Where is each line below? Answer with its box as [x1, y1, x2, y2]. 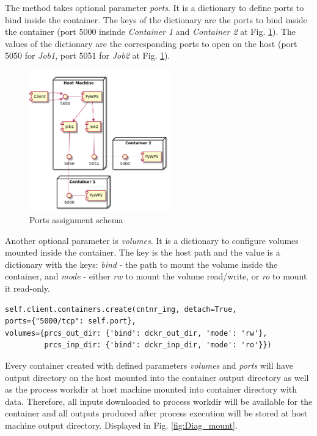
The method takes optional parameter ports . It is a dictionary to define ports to [5, 1, 304, 13]
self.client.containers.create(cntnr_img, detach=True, [5, 305, 237, 314]
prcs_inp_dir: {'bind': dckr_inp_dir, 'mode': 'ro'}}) [44, 341, 272, 350]
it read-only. [5, 281, 50, 294]
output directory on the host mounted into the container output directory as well [5, 371, 309, 383]
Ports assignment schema [29, 213, 123, 226]
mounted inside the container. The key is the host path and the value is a [5, 246, 280, 259]
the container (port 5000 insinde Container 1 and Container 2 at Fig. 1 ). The [5, 25, 296, 38]
